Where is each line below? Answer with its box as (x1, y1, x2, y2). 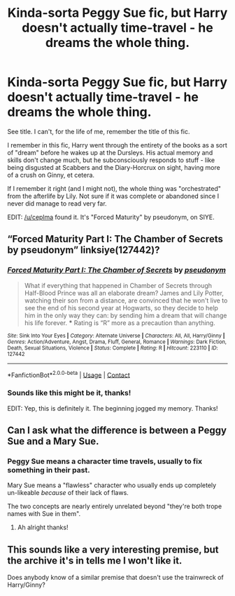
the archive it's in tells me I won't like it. (7, 555, 183, 567)
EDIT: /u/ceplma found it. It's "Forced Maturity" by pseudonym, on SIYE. (7, 213, 215, 221)
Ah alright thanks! (17, 523, 69, 531)
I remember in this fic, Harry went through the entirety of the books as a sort (7, 140, 227, 149)
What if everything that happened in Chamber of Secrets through (24, 281, 212, 289)
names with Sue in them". (7, 510, 81, 518)
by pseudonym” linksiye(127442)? (7, 244, 160, 256)
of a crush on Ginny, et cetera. (7, 171, 95, 179)
